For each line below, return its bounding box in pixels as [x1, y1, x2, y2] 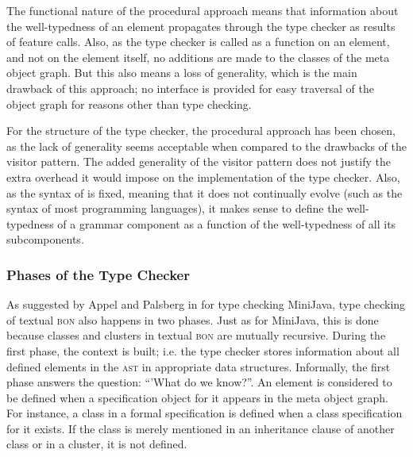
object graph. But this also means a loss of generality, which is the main [6, 64, 357, 81]
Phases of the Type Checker [6, 264, 190, 284]
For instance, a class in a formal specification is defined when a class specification [6, 405, 403, 421]
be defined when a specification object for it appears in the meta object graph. [6, 389, 388, 405]
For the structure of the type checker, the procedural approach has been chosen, [6, 122, 396, 139]
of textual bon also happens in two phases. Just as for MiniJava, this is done [6, 311, 379, 328]
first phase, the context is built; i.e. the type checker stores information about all [6, 342, 399, 359]
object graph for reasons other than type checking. [6, 95, 252, 112]
